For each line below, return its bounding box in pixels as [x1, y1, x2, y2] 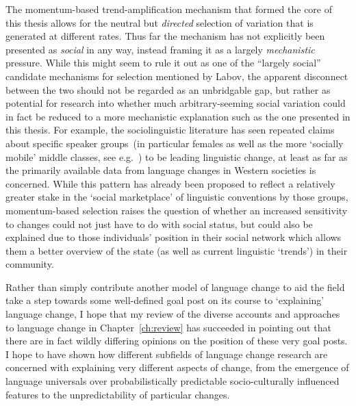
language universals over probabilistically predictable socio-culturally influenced [5, 374, 340, 388]
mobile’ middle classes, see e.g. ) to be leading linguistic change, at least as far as [5, 149, 348, 164]
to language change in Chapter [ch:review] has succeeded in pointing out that [5, 320, 331, 334]
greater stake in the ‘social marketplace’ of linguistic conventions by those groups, [5, 190, 348, 204]
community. [5, 257, 54, 271]
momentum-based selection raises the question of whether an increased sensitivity [5, 203, 348, 217]
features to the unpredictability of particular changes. [5, 387, 230, 401]
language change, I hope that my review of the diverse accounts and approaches [5, 307, 340, 321]
